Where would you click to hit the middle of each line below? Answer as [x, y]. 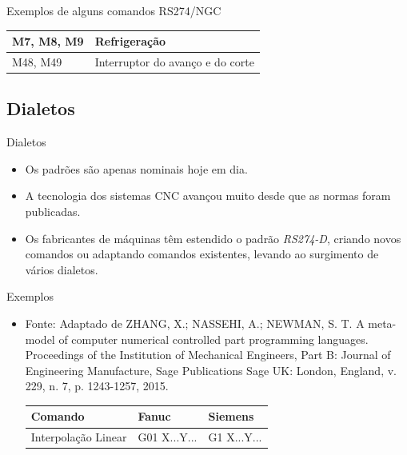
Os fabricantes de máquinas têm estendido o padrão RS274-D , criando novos [213, 238]
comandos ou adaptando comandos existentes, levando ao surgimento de [202, 254]
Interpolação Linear [79, 437]
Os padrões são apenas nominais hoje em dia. [136, 168]
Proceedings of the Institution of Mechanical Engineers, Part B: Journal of [208, 355]
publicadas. [53, 212]
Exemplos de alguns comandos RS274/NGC [114, 10]
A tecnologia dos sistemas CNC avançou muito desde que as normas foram [208, 196]
